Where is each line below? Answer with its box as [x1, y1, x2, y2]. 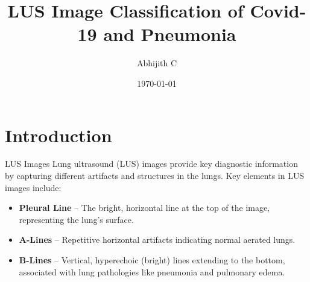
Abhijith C [136, 57, 177, 69]
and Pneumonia [103, 22, 236, 46]
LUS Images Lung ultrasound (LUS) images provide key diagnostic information [5, 157, 298, 170]
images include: [5, 181, 62, 193]
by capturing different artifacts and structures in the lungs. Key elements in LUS [5, 169, 305, 182]
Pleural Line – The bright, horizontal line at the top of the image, [19, 201, 270, 214]
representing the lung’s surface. [19, 213, 134, 225]
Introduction [5, 122, 112, 147]
